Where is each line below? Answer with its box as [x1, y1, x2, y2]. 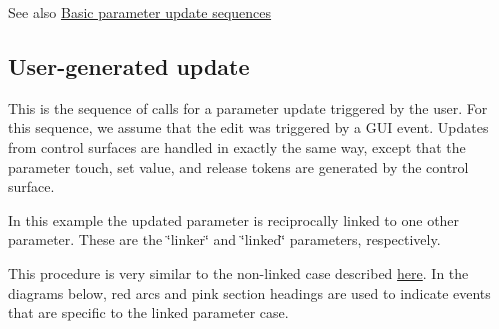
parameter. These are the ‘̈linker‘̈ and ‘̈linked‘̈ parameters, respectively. [8, 229, 441, 250]
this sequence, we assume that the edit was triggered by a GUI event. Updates [8, 117, 489, 138]
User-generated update [8, 50, 250, 81]
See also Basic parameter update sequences [8, 2, 272, 22]
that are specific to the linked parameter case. [8, 302, 289, 323]
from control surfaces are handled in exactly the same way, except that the [8, 136, 466, 157]
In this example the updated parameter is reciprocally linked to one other [8, 209, 460, 230]
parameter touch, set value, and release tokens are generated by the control [8, 156, 469, 177]
